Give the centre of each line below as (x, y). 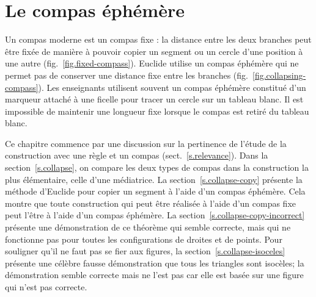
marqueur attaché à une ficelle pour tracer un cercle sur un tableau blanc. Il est (154, 99)
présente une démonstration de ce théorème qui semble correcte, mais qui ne (148, 227)
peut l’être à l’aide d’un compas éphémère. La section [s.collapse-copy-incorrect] (155, 215)
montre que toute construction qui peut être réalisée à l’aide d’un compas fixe (150, 203)
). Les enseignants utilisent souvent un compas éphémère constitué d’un (172, 87)
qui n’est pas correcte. (46, 287)
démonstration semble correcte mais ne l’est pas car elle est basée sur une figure (154, 275)
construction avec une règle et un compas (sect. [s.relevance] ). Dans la (137, 155)
